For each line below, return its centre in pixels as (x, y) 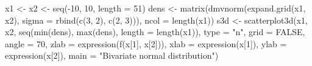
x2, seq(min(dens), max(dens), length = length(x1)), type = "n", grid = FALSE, (155, 32)
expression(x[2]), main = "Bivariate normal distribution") (112, 55)
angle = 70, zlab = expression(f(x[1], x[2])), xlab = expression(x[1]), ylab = (146, 43)
